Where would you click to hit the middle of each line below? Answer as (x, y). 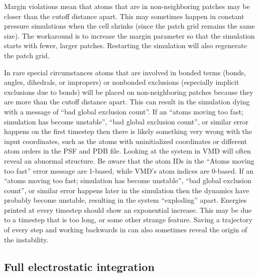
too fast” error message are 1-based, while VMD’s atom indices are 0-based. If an (129, 170)
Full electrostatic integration (79, 266)
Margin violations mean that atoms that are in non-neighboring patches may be (127, 6)
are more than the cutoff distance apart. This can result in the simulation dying (127, 102)
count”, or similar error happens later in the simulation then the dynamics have (127, 190)
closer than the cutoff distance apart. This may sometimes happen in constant (124, 16)
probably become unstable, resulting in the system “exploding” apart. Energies (125, 200)
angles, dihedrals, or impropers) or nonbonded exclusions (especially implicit (122, 82)
